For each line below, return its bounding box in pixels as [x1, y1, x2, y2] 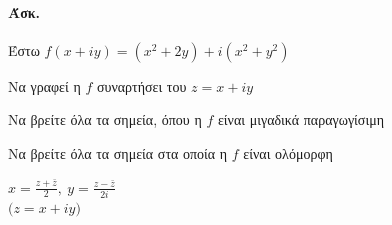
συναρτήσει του [96, 75, 187, 96]
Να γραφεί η [8, 75, 81, 96]
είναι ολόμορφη [243, 142, 333, 163]
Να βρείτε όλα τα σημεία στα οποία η [8, 142, 228, 163]
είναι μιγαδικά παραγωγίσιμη [217, 109, 384, 130]
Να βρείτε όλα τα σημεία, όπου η [8, 109, 202, 130]
